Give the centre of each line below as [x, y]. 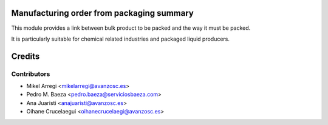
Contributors [31, 74]
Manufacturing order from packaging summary [102, 13]
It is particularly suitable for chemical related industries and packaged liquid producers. [121, 39]
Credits [26, 56]
